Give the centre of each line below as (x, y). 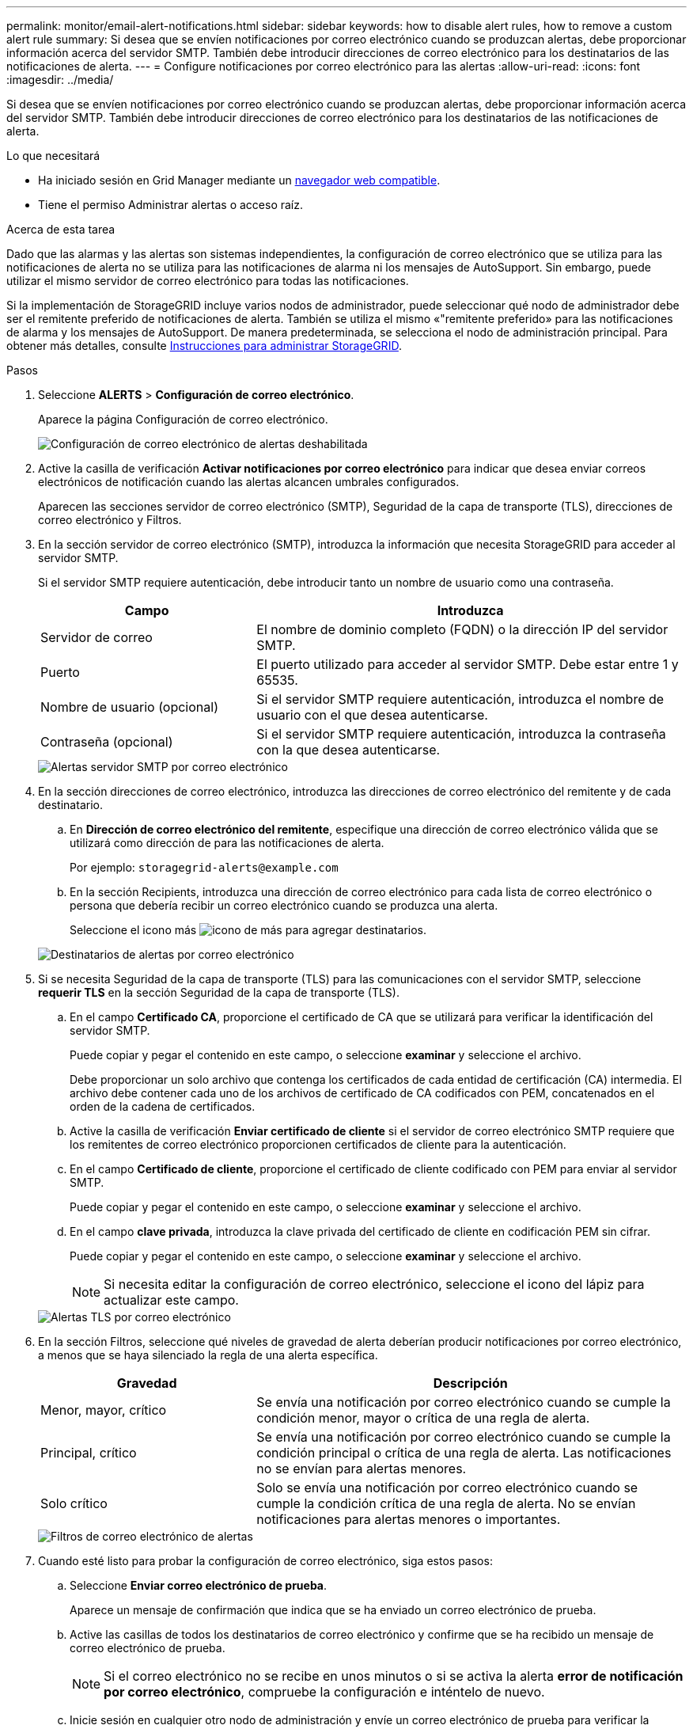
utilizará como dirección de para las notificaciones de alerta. (227, 843)
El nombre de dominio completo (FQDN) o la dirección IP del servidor (462, 629)
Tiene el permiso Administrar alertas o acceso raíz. (171, 205)
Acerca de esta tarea (61, 229)
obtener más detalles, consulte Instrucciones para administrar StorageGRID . (204, 346)
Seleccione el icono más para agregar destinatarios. (248, 930)
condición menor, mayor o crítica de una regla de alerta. (423, 1418)
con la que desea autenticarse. (348, 750)
